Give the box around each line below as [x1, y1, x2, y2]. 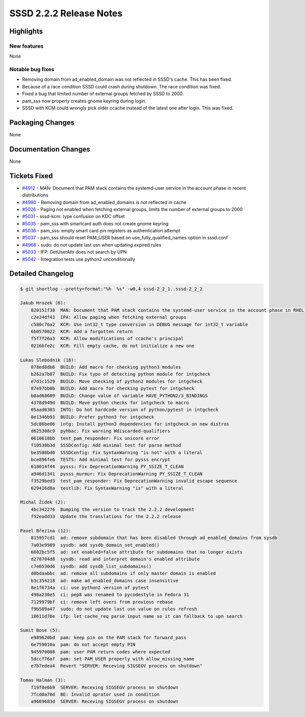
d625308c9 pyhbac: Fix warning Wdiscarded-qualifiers [30, 428, 170, 434]
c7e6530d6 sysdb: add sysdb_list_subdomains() [30, 563, 152, 569]
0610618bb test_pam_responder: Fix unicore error [30, 435, 160, 441]
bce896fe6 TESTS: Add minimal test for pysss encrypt [30, 457, 170, 463]
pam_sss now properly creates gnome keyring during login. [22, 98, 147, 104]
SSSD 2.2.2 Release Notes [9, 8, 123, 19]
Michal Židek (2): [20, 499, 66, 505]
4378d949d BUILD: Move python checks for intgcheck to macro [30, 400, 189, 405]
